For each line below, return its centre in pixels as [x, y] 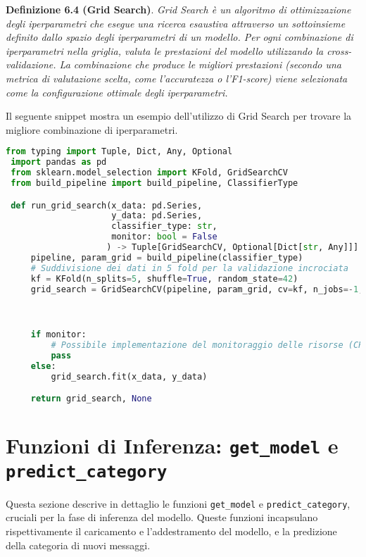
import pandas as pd [59, 162]
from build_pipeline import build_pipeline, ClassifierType [154, 183]
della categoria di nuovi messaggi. [78, 545]
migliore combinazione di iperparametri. [92, 129]
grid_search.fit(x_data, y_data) [129, 376]
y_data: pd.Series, [157, 216]
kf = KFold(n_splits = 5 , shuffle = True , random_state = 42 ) [164, 278]
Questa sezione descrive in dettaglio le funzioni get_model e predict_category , [178, 503]
